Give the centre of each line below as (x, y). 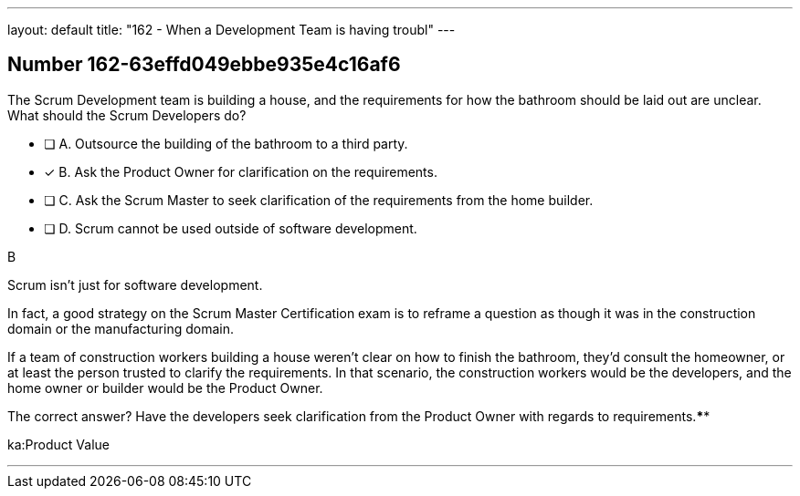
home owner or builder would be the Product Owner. (165, 387)
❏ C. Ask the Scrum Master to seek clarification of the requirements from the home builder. (319, 200)
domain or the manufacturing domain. (121, 328)
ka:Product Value (58, 444)
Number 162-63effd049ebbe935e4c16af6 (204, 65)
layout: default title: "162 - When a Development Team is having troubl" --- (232, 30)
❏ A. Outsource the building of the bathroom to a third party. (226, 143)
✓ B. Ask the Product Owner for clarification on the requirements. (241, 171)
